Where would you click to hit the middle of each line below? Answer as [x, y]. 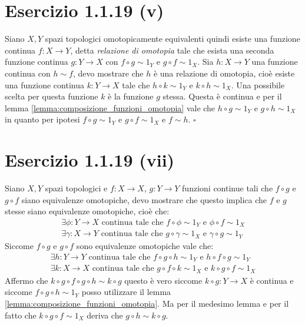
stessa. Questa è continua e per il [222, 96]
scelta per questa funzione [52, 96]
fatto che [21, 315]
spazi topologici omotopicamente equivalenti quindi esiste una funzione [173, 39]
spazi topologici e [76, 188]
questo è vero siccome [163, 280]
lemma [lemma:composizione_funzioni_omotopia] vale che [110, 107]
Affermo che [26, 280]
